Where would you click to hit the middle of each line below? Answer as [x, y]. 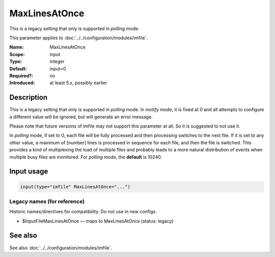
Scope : [17, 54]
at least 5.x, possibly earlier [78, 83]
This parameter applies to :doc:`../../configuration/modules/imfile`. [78, 38]
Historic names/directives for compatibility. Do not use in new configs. [83, 212]
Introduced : [22, 83]
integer [57, 62]
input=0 [58, 68]
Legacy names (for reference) [47, 201]
